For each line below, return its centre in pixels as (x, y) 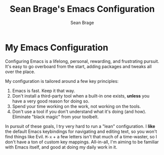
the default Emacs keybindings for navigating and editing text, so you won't (81, 131)
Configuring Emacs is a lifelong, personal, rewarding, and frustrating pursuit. (82, 61)
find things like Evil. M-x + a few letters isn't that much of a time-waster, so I (81, 136)
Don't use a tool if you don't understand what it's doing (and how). (79, 111)
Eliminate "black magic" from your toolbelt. (55, 117)
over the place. (20, 72)
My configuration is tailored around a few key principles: (62, 81)
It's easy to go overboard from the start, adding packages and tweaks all (78, 66)
